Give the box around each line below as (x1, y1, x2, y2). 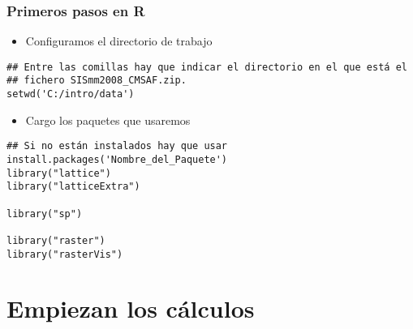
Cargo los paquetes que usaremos (25, 111, 191, 128)
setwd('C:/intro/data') (6, 88, 135, 100)
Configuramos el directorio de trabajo (25, 32, 213, 49)
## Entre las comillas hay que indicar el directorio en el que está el (6, 61, 407, 73)
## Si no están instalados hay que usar (6, 140, 228, 152)
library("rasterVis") (6, 248, 123, 260)
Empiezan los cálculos (6, 292, 255, 325)
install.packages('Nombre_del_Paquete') (6, 154, 228, 166)
